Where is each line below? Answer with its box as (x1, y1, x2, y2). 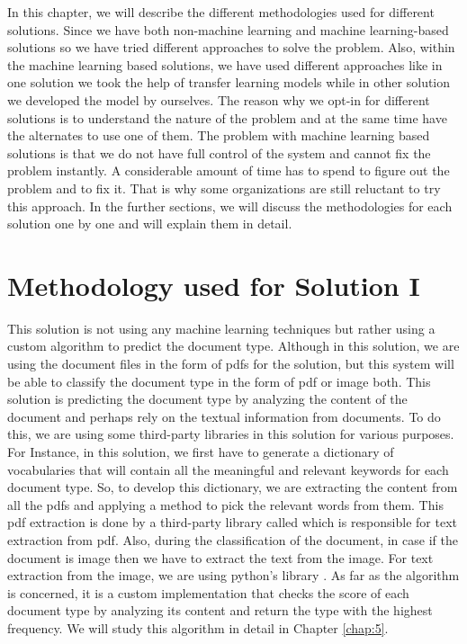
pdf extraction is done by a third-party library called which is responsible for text (7, 513, 457, 532)
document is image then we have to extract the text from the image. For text (7, 548, 434, 567)
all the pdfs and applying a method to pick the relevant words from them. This (7, 495, 444, 514)
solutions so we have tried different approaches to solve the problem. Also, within (7, 38, 455, 57)
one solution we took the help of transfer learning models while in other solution (7, 73, 451, 92)
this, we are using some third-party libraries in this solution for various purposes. (7, 425, 454, 443)
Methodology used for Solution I (7, 266, 420, 303)
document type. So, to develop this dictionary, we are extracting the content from (7, 478, 458, 496)
